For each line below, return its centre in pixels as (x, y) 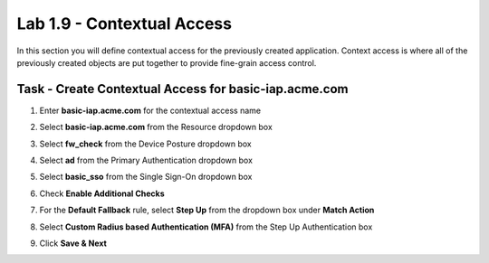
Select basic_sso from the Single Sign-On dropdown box (146, 177)
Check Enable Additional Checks (102, 193)
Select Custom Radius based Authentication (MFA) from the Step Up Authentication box (206, 227)
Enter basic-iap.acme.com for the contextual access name (150, 110)
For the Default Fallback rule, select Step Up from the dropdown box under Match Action (207, 210)
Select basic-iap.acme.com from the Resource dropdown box (156, 127)
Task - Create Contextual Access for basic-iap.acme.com (182, 89)
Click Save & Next (73, 243)
